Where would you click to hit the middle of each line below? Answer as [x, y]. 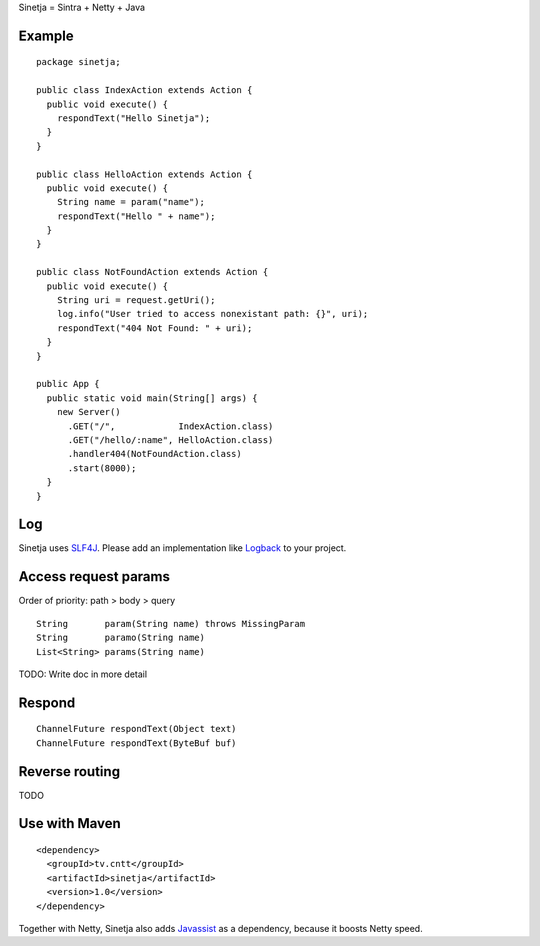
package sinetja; [78, 62]
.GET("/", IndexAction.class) [170, 426]
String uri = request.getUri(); [136, 300]
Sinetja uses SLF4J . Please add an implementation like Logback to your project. [182, 548]
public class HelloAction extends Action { [144, 174]
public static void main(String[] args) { [152, 398]
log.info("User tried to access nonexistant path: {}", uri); [212, 314]
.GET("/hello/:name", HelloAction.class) [170, 439]
